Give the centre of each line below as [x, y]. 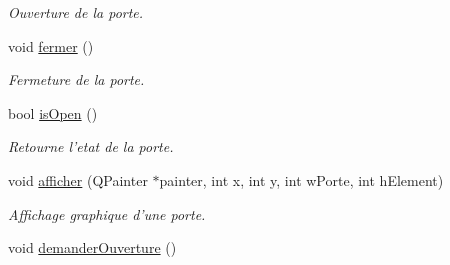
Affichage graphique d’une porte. [107, 213]
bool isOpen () [53, 112]
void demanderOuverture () [92, 247]
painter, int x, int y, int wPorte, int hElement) [301, 179]
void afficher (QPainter [78, 179]
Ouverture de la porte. [76, 12]
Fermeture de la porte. [76, 79]
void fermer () [51, 45]
